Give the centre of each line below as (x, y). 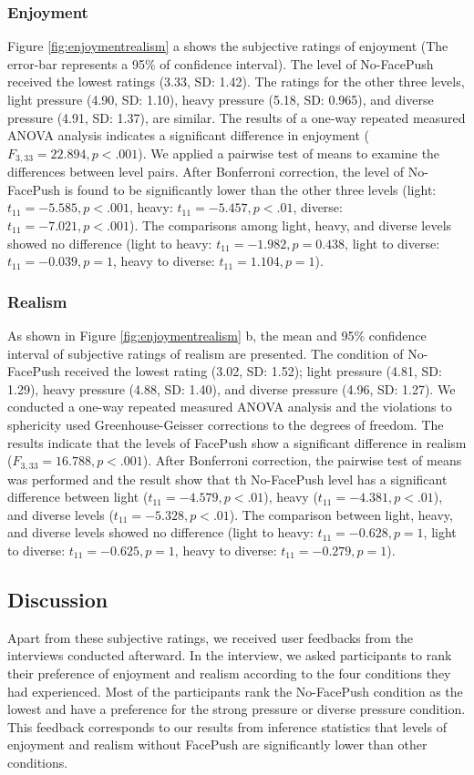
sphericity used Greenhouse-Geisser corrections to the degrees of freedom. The (226, 424)
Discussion (58, 599)
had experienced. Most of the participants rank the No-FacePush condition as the (235, 691)
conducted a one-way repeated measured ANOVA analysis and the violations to (230, 407)
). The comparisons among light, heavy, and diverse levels (290, 225)
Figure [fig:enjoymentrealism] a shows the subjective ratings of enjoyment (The (228, 46)
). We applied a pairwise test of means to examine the (289, 153)
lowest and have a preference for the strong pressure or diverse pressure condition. (237, 709)
